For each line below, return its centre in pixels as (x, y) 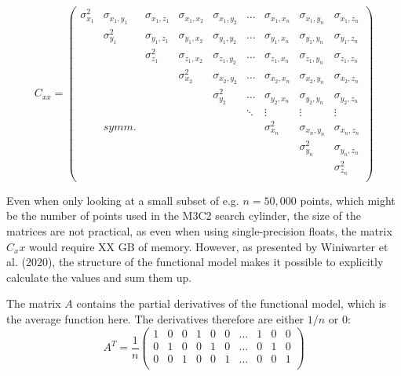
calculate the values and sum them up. (99, 277)
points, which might (348, 200)
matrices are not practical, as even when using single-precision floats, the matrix (199, 230)
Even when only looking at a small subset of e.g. (123, 200)
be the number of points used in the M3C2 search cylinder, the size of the (184, 215)
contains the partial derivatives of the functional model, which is (231, 303)
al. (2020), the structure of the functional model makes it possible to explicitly (195, 262)
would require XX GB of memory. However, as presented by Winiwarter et (209, 246)
